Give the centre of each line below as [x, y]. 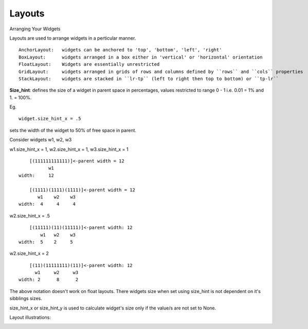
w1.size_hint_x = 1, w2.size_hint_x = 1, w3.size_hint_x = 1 [69, 149]
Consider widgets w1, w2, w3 [41, 140]
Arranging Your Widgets [35, 29]
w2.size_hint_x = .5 [30, 215]
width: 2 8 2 [49, 280]
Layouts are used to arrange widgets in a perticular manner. [73, 38]
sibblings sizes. [26, 299]
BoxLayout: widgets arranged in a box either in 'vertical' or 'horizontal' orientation [141, 57]
